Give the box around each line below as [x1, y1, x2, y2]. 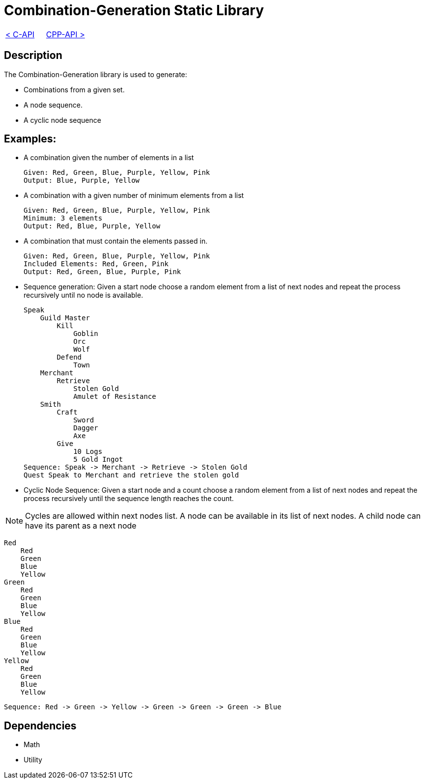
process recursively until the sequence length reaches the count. [24, 494, 234, 503]
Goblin [73, 330, 98, 338]
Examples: [4, 133, 57, 145]
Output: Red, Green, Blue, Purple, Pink [24, 268, 181, 276]
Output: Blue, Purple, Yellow [24, 176, 140, 185]
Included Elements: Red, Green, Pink [24, 260, 169, 268]
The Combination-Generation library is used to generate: [4, 70, 187, 79]
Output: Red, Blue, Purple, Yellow [24, 222, 161, 230]
